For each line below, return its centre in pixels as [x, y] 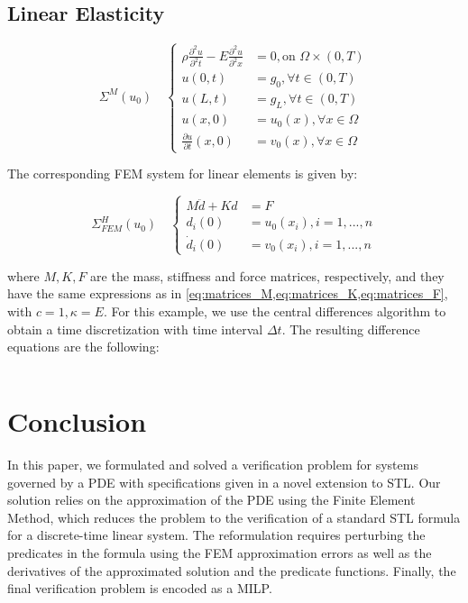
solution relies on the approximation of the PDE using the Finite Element [211, 500]
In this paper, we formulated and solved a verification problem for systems [213, 464]
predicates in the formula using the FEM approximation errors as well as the [220, 552]
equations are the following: [83, 347]
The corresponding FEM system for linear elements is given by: [183, 174]
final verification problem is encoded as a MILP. [140, 588]
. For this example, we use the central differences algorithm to [275, 311]
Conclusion [77, 421]
